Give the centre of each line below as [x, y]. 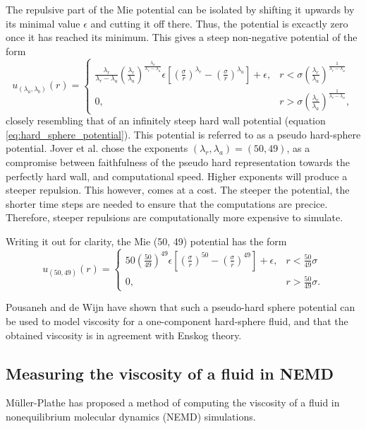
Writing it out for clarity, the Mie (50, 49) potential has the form [146, 241]
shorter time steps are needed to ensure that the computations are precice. [167, 203]
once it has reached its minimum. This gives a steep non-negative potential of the [182, 37]
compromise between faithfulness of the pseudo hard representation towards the [178, 162]
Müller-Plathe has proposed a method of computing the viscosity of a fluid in [173, 402]
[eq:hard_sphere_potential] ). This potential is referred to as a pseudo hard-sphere [183, 134]
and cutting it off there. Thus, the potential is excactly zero [219, 23]
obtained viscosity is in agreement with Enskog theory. [124, 335]
